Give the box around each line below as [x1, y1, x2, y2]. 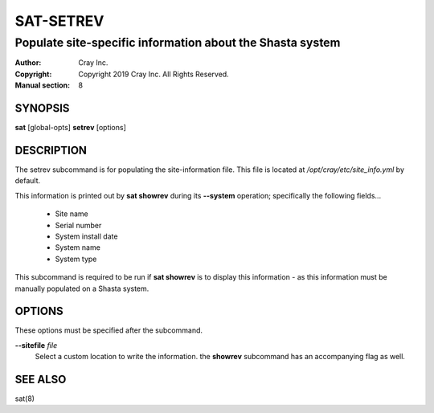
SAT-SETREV [14, 12, 104, 30]
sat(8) [14, 394, 35, 403]
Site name [55, 209, 88, 219]
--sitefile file [14, 340, 58, 350]
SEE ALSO [14, 373, 67, 386]
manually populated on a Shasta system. [14, 284, 149, 293]
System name [55, 243, 100, 252]
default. [14, 176, 41, 186]
